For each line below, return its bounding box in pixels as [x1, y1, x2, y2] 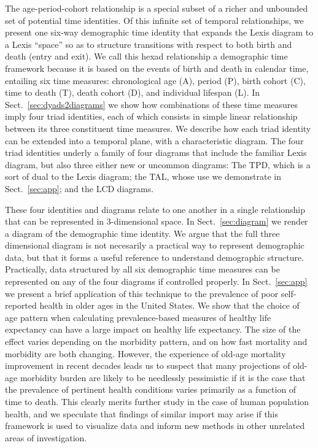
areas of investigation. [5, 431, 87, 444]
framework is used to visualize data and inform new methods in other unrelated [5, 419, 305, 432]
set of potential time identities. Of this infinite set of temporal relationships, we [5, 14, 304, 26]
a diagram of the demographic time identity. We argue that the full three [5, 226, 280, 239]
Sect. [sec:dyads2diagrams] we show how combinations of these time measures [5, 98, 298, 110]
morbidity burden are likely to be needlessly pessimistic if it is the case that [20, 371, 306, 384]
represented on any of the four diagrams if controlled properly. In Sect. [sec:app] [5, 275, 308, 288]
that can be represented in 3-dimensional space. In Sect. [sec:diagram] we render [5, 215, 308, 228]
